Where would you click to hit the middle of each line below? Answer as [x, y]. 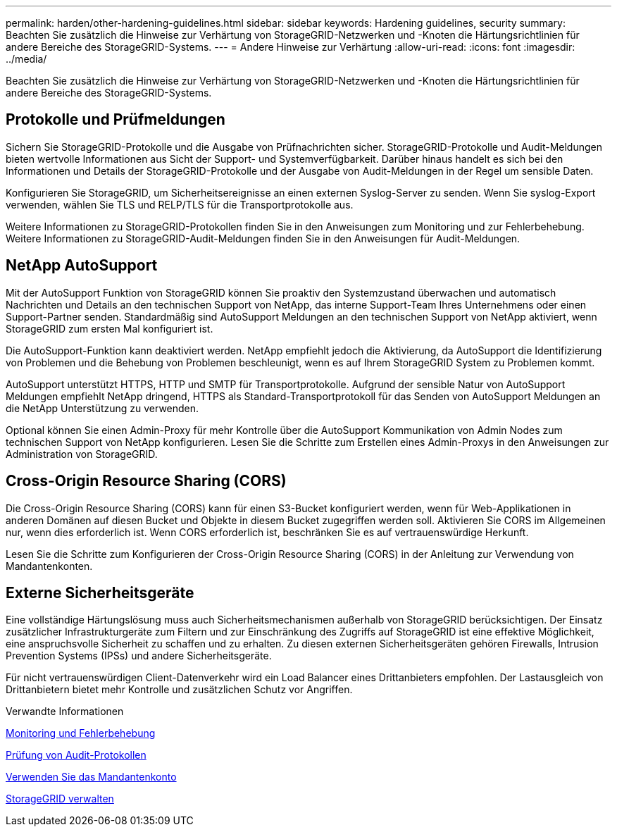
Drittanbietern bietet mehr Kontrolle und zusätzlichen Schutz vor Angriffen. [179, 690]
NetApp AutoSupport [82, 266]
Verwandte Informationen [65, 712]
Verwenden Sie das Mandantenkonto [91, 777]
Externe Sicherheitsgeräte [100, 592]
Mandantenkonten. [49, 566]
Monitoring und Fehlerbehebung [81, 733]
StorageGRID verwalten [60, 799]
